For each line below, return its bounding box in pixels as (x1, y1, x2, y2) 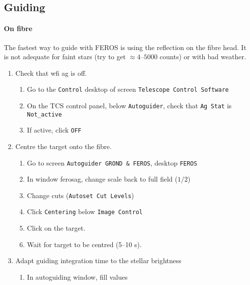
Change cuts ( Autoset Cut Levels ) (27, 190, 134, 200)
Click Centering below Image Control (27, 206, 143, 217)
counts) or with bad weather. (160, 51, 246, 62)
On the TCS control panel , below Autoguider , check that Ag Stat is (27, 101, 232, 111)
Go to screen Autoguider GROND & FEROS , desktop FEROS (27, 157, 197, 168)
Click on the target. (27, 223, 86, 233)
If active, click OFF (27, 125, 82, 135)
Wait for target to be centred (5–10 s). (27, 239, 142, 249)
